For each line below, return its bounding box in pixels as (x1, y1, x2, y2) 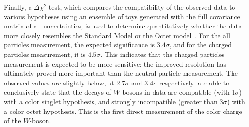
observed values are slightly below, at (4, 77, 114, 87)
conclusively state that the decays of (4, 87, 111, 97)
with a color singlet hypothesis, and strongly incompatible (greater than (4, 96, 218, 106)
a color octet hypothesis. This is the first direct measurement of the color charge (4, 106, 242, 116)
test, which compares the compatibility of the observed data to (48, 2, 235, 12)
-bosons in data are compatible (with (120, 87, 230, 97)
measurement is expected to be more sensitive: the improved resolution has (4, 58, 227, 69)
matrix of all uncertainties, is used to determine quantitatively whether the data (4, 21, 242, 31)
